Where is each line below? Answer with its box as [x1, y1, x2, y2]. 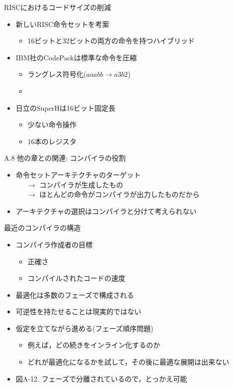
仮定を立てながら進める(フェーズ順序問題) [15, 323, 153, 333]
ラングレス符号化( [27, 69, 87, 79]
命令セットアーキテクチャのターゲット [15, 169, 141, 180]
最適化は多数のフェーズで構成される [15, 289, 134, 300]
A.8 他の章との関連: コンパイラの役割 [4, 153, 126, 163]
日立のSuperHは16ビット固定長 [15, 102, 116, 113]
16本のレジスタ [27, 136, 77, 146]
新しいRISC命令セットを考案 [15, 18, 110, 29]
